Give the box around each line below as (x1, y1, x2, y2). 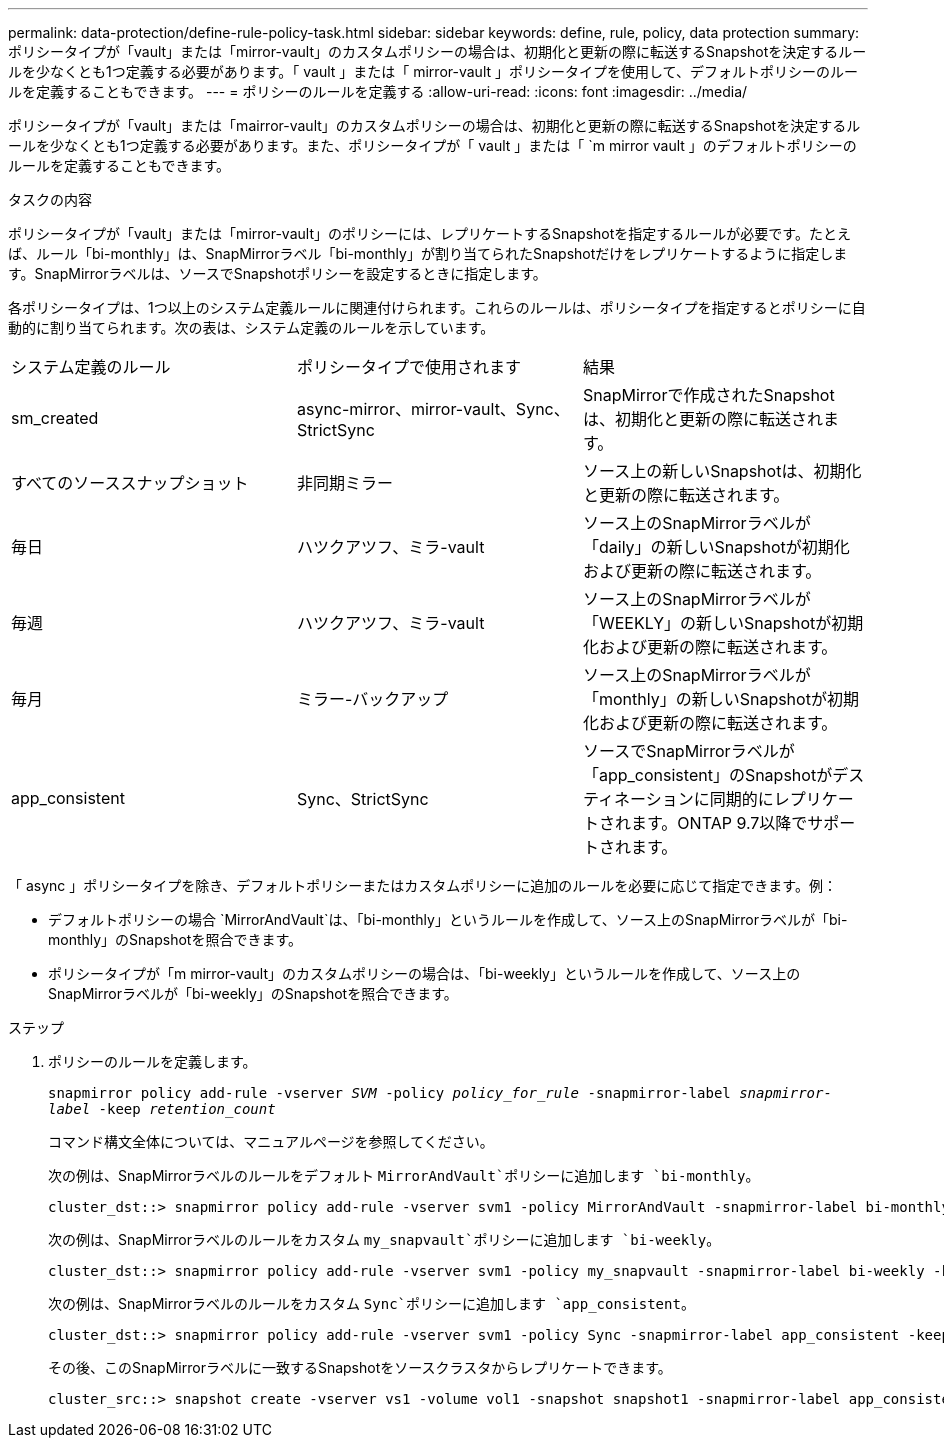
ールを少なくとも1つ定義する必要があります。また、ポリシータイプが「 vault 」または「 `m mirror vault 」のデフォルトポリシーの (8, 137, 857, 154)
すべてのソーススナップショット (11, 473, 249, 493)
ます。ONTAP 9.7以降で (630, 813, 808, 833)
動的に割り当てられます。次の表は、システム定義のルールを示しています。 (8, 319, 495, 336)
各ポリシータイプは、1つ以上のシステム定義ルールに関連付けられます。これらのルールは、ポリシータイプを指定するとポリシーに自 (8, 299, 866, 316)
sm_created (11, 408, 99, 428)
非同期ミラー (296, 473, 393, 493)
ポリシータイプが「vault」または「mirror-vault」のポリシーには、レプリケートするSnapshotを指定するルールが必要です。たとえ (8, 225, 851, 242)
